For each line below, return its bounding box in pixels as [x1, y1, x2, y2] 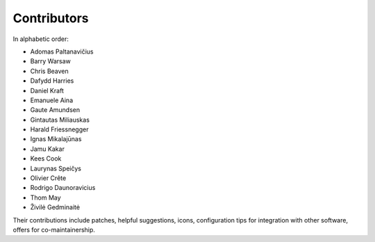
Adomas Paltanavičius [30, 47, 94, 56]
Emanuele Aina [30, 96, 73, 104]
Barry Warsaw [30, 57, 71, 65]
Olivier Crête [30, 174, 67, 182]
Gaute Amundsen [30, 106, 80, 114]
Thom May [30, 193, 62, 202]
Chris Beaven [30, 67, 69, 75]
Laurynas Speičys [30, 164, 81, 172]
